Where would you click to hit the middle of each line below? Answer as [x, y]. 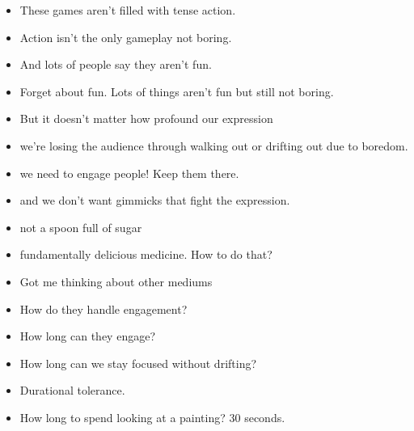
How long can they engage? [87, 336]
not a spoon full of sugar [81, 227]
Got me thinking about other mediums [116, 281]
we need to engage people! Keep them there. [129, 173]
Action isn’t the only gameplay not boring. [126, 37]
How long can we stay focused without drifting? [138, 363]
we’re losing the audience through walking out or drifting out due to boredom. [214, 145]
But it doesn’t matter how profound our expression [146, 118]
